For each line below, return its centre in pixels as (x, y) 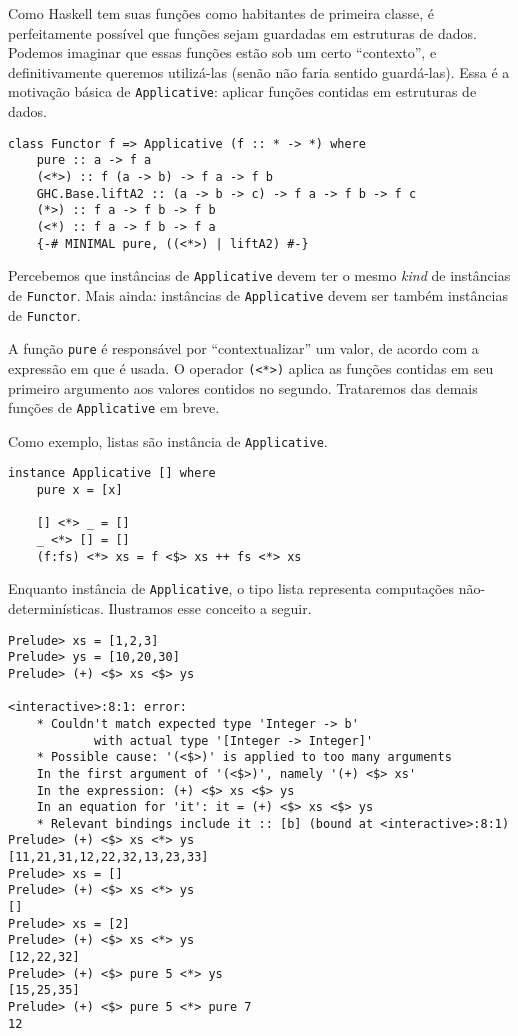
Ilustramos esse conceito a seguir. (210, 608)
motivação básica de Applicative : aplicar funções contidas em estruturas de (242, 91)
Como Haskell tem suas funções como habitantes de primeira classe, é (221, 13)
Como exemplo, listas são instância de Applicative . (168, 440)
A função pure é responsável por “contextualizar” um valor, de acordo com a (243, 348)
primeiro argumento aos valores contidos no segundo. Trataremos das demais (243, 387)
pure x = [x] (79, 490)
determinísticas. (56, 608)
